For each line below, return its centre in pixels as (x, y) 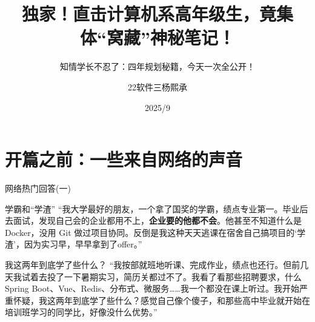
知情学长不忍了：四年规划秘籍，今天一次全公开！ (157, 66)
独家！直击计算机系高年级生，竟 (149, 14)
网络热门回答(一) (38, 188)
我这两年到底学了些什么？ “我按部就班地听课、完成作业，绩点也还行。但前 (153, 264)
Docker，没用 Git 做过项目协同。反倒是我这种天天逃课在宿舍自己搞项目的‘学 (155, 232)
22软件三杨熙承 (157, 86)
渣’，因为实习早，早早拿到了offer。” (74, 244)
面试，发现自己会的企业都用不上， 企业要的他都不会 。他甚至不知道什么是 (157, 220)
